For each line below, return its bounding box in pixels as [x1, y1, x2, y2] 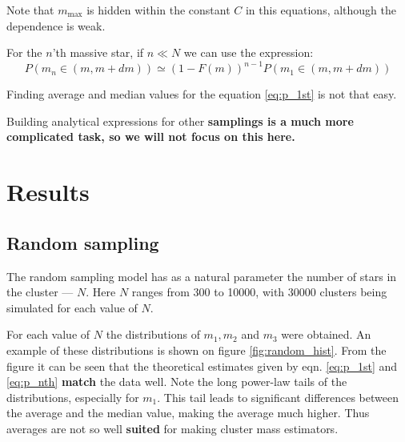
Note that [6, 2, 54, 18]
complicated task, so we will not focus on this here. [6, 128, 295, 145]
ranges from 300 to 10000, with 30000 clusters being [131, 283, 387, 300]
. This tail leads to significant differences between [157, 388, 399, 405]
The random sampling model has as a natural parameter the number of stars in [6, 267, 397, 284]
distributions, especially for [6, 388, 139, 405]
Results [6, 175, 90, 208]
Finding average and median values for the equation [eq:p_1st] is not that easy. [6, 86, 397, 102]
